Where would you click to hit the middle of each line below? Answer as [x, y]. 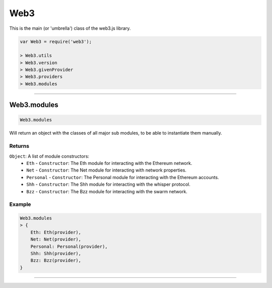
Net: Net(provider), [56, 239]
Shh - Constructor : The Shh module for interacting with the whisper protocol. [109, 185]
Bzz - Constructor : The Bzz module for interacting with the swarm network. [107, 191]
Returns [19, 146]
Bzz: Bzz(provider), [56, 261]
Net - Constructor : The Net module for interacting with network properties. [106, 170]
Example [20, 204]
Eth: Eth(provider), [56, 232]
